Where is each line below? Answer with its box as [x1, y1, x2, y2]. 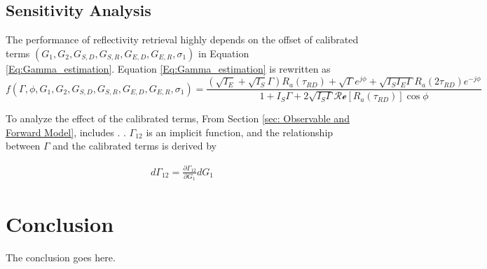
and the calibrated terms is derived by [53, 138, 217, 153]
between [6, 138, 41, 153]
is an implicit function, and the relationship [146, 124, 334, 139]
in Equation [198, 45, 249, 60]
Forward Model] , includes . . [6, 124, 126, 139]
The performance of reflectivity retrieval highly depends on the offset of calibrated [6, 32, 359, 47]
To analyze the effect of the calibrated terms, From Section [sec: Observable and [6, 111, 350, 126]
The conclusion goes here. [6, 249, 116, 264]
